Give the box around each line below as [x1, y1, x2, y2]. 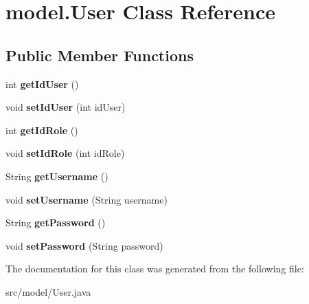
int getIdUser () [5, 76, 79, 91]
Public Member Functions [5, 44, 194, 65]
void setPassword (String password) [5, 238, 163, 252]
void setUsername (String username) [5, 192, 168, 206]
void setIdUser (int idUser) [5, 100, 126, 114]
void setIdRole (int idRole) [5, 146, 125, 160]
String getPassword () [5, 215, 106, 230]
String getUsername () [5, 169, 108, 183]
